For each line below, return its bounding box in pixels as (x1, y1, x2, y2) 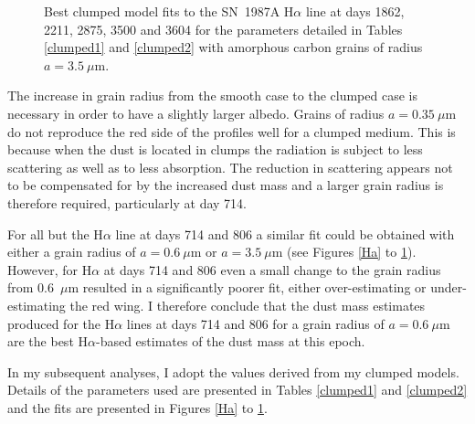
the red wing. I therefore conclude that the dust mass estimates (69, 295, 426, 314)
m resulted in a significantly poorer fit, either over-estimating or (68, 278, 427, 297)
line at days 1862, (305, 2, 405, 20)
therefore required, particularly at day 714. (7, 193, 247, 212)
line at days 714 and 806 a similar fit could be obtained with (115, 224, 455, 243)
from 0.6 (7, 278, 54, 297)
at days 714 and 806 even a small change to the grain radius (103, 260, 441, 279)
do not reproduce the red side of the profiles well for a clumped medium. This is (7, 122, 456, 141)
